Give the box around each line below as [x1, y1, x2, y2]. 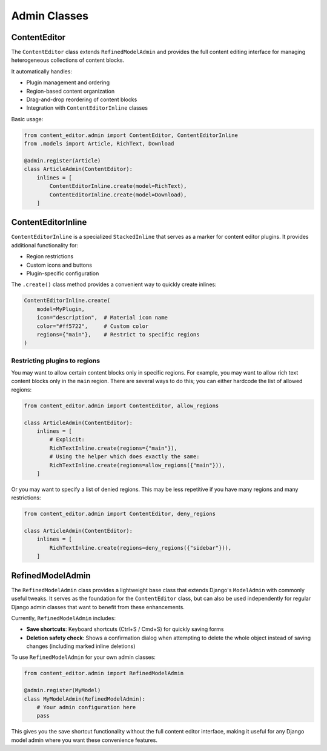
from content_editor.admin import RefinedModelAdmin [24, 670, 184, 677]
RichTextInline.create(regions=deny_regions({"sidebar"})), [49, 544, 232, 551]
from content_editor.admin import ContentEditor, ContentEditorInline [24, 132, 239, 139]
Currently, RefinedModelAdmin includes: [11, 614, 116, 621]
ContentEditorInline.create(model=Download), [49, 191, 187, 198]
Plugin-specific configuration [26, 270, 99, 277]
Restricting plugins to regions [11, 356, 100, 365]
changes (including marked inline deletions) [26, 643, 136, 650]
